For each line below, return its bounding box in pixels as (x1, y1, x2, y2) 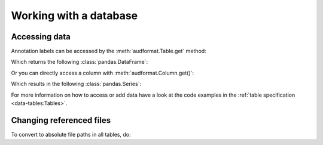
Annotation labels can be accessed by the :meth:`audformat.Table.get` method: (11, 48, 206, 55)
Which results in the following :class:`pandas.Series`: (11, 81, 142, 88)
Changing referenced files (11, 115, 111, 125)
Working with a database (11, 9, 138, 22)
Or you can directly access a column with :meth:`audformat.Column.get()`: (11, 69, 194, 76)
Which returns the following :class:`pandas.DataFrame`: (11, 58, 148, 66)
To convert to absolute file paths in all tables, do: (11, 131, 131, 138)
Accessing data (11, 32, 71, 42)
